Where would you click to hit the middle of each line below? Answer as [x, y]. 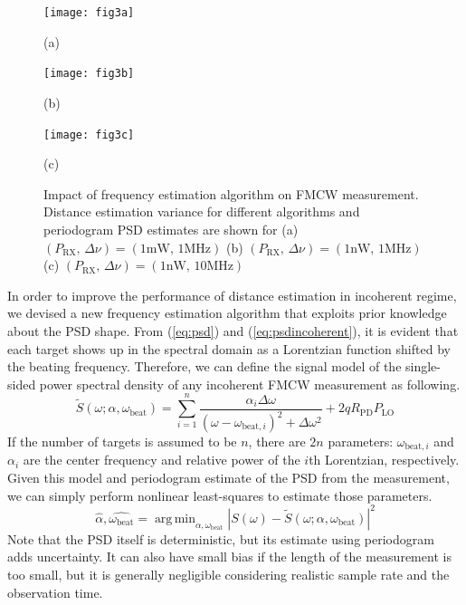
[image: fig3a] [89, 13]
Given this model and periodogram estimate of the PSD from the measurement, [228, 478]
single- [423, 366]
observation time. [55, 592]
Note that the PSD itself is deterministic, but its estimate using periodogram [221, 538]
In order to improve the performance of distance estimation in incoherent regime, [232, 295]
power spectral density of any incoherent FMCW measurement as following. [250, 384]
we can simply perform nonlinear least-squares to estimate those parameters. [220, 495]
